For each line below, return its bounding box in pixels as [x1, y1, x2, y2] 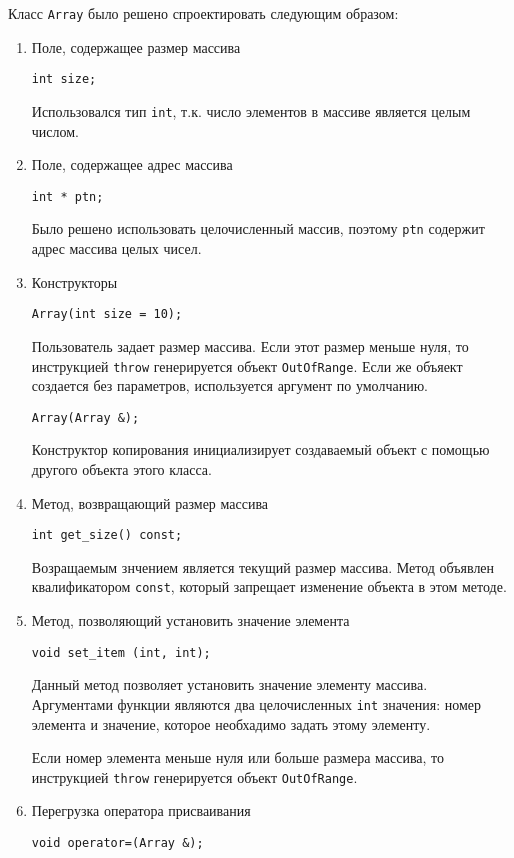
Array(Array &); [31, 410, 140, 425]
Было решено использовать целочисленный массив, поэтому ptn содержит [31, 218, 485, 239]
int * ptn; [31, 189, 104, 204]
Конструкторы [31, 271, 118, 292]
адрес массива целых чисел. [31, 238, 202, 259]
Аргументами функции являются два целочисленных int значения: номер [31, 693, 481, 714]
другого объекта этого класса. [31, 459, 212, 479]
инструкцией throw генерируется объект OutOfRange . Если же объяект [31, 355, 463, 376]
